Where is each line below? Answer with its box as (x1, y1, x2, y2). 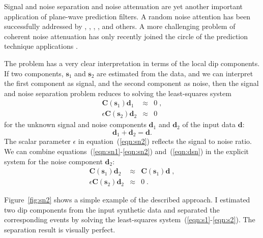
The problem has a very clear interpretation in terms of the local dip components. (4, 57, 260, 68)
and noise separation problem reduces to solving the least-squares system (4, 87, 231, 98)
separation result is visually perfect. (4, 224, 115, 235)
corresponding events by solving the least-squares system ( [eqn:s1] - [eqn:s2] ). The (4, 214, 255, 225)
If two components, (4, 68, 64, 78)
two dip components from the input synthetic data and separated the (4, 204, 220, 215)
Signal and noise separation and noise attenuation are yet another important (4, 1, 243, 11)
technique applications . (4, 41, 78, 51)
